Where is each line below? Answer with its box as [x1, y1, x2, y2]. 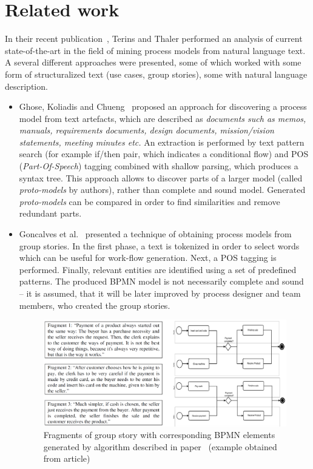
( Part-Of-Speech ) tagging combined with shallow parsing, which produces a [19, 160, 298, 172]
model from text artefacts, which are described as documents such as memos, [19, 112, 306, 124]
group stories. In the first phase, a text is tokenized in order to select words [19, 239, 300, 252]
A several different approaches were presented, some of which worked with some [5, 56, 301, 69]
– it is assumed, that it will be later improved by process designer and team [19, 287, 301, 299]
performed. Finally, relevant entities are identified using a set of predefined [19, 263, 297, 275]
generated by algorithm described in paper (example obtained [43, 440, 277, 453]
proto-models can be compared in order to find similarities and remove [19, 195, 280, 208]
